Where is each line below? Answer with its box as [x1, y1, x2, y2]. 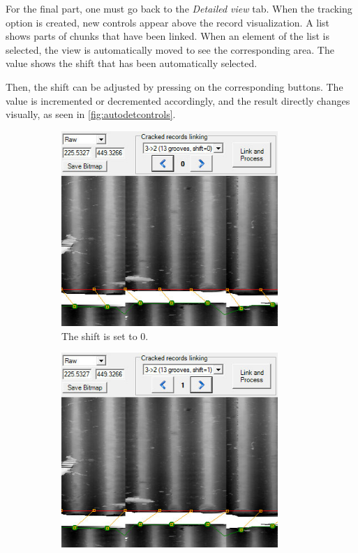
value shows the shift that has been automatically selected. [6, 56, 258, 71]
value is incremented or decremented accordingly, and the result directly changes [6, 93, 350, 108]
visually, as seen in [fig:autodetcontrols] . [6, 107, 176, 121]
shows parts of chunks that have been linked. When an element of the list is [6, 29, 330, 43]
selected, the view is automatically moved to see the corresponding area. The [6, 42, 334, 57]
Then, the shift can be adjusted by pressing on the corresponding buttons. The [6, 79, 343, 94]
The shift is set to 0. [61, 328, 149, 343]
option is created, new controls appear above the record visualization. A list [6, 15, 330, 29]
